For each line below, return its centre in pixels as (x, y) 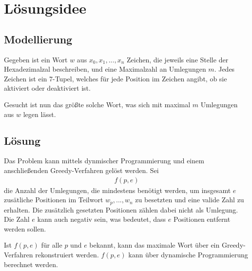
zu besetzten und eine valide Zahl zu (190, 200)
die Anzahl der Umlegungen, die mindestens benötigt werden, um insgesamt (117, 190)
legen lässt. (39, 114)
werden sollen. (25, 228)
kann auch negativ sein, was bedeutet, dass (102, 219)
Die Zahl (17, 219)
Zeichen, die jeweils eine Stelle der (177, 59)
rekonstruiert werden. (67, 254)
